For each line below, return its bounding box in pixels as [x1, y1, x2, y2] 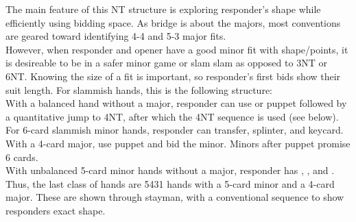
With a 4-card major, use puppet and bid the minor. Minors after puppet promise [5, 136, 351, 150]
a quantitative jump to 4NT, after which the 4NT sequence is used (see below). [5, 109, 339, 123]
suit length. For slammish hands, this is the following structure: [5, 82, 272, 97]
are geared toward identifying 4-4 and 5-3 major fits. [5, 29, 226, 43]
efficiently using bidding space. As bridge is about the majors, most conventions [5, 15, 341, 29]
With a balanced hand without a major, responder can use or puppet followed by [5, 96, 347, 110]
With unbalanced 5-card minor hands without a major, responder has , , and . [5, 163, 335, 177]
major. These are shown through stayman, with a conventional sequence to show [5, 190, 344, 204]
